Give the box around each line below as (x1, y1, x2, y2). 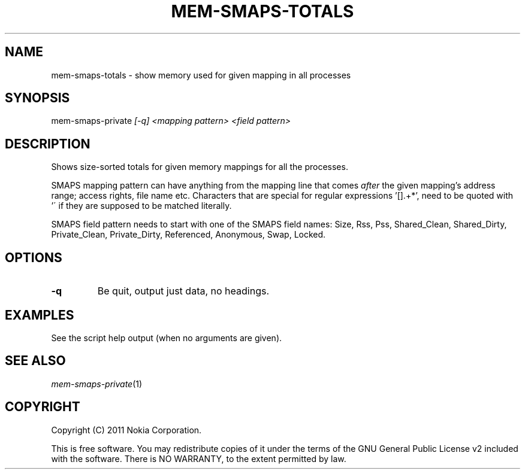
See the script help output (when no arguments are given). (51, 332, 282, 343)
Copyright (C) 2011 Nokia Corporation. (51, 424, 202, 435)
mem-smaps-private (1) (51, 378, 143, 389)
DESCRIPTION (5, 136, 90, 151)
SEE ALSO (5, 353, 66, 369)
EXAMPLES (5, 307, 74, 323)
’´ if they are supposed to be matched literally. (51, 200, 232, 211)
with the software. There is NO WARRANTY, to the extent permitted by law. (51, 453, 346, 464)
